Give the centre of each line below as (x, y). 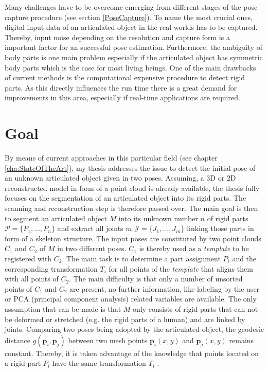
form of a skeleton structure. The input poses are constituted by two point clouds (133, 238)
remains (242, 340)
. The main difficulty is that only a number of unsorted (156, 279)
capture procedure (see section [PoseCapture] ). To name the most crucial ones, (129, 17)
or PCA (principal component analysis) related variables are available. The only (131, 299)
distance (17, 340)
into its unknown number (158, 218)
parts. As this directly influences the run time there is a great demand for (121, 87)
